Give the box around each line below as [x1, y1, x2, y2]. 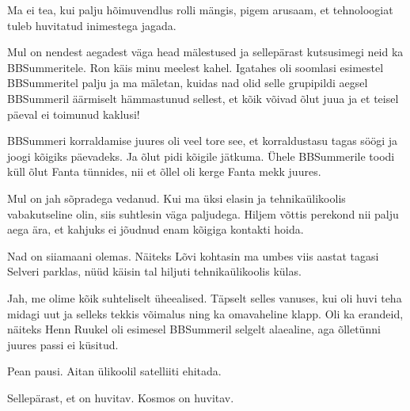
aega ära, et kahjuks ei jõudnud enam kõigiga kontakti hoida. [7, 221, 304, 238]
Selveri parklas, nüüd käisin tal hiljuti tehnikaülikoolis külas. [7, 263, 302, 280]
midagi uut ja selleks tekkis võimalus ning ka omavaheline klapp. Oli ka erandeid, [7, 305, 404, 322]
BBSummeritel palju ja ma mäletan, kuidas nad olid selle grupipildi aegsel [7, 74, 368, 91]
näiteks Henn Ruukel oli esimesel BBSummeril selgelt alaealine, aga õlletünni [7, 321, 381, 337]
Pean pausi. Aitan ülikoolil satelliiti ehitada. [7, 363, 222, 379]
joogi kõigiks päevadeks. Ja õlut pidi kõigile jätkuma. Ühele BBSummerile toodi [7, 147, 395, 164]
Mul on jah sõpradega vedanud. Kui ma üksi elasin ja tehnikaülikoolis [7, 189, 346, 206]
